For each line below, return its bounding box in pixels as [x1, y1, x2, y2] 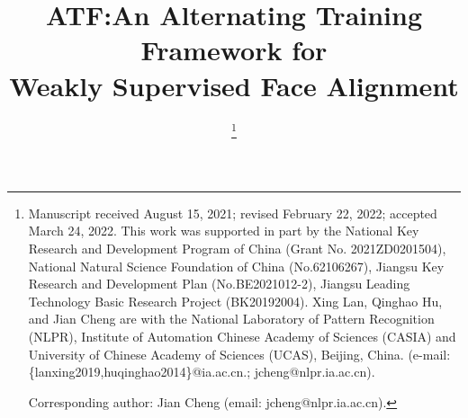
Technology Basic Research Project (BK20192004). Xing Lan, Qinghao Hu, [28, 291, 443, 310]
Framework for [140, 31, 328, 68]
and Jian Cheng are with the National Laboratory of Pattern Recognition [28, 309, 435, 328]
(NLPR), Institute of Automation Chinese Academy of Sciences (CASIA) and [28, 326, 456, 345]
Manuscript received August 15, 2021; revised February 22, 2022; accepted [28, 203, 437, 222]
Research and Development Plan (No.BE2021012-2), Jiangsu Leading [28, 274, 410, 293]
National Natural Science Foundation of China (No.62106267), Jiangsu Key [28, 256, 445, 275]
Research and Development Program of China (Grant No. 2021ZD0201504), [28, 238, 446, 257]
